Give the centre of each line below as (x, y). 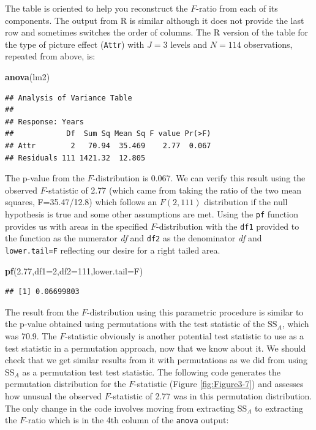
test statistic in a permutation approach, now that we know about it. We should (156, 348)
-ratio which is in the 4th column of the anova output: (127, 420)
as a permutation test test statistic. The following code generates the (152, 372)
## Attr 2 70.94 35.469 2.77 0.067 (108, 146)
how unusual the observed (54, 395)
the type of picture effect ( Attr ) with (75, 44)
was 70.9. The (31, 335)
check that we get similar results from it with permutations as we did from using (156, 360)
